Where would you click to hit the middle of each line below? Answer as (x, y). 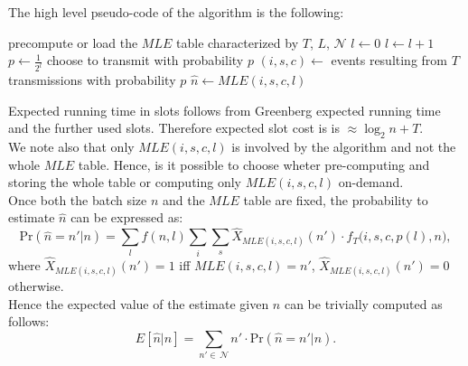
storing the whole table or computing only (125, 182)
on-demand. (371, 182)
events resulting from (389, 60)
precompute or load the (73, 42)
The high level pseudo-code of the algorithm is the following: (176, 12)
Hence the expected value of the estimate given (139, 303)
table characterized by (238, 42)
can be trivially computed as (363, 303)
